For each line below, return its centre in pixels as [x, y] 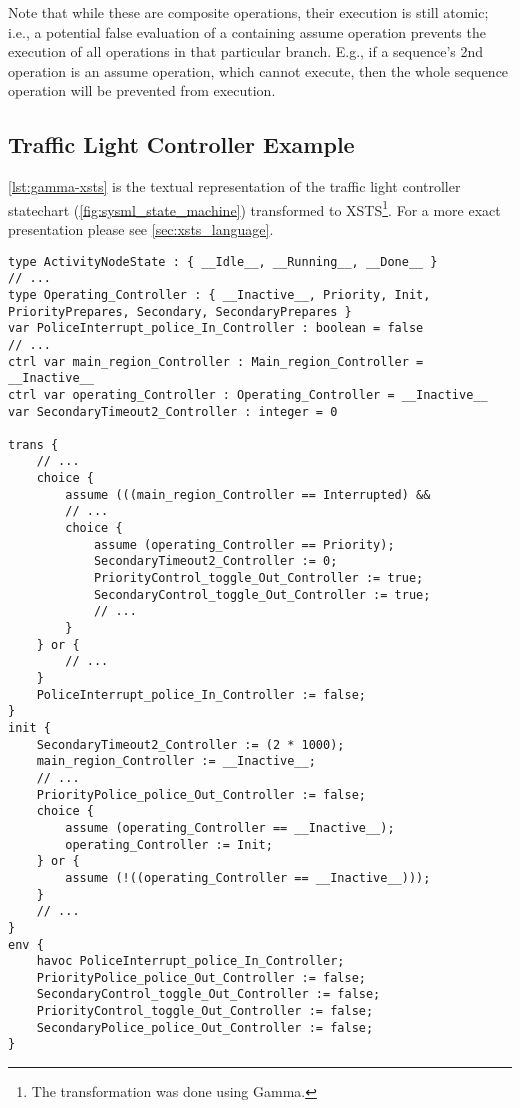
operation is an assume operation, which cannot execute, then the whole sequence [258, 70]
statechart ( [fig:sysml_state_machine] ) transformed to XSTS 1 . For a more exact [254, 208]
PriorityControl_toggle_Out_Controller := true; [258, 578]
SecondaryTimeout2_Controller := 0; [215, 561]
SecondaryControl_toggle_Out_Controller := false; [208, 994]
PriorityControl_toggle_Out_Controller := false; [205, 1011]
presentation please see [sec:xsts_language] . [141, 229]
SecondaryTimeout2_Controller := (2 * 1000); [190, 744]
